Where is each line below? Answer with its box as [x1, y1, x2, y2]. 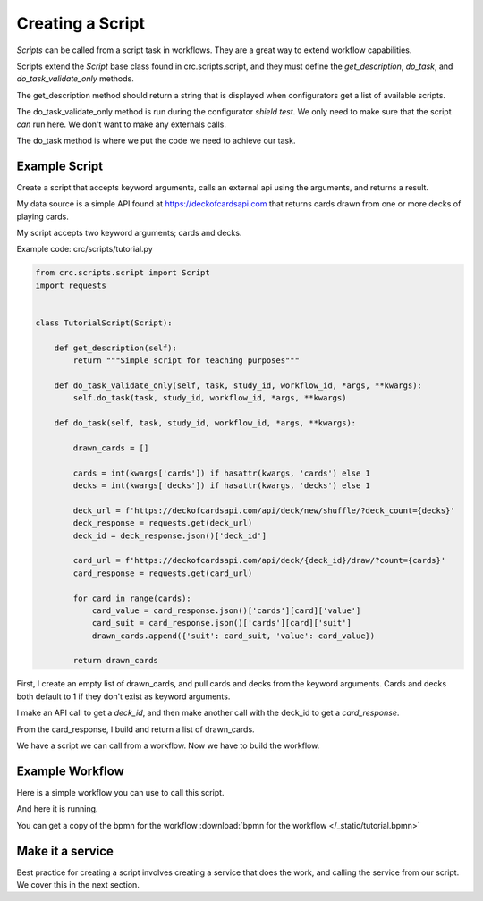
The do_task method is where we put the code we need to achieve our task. [16, 135, 296, 146]
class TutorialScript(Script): [35, 317, 174, 328]
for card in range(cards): [72, 593, 191, 603]
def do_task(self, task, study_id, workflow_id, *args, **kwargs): [54, 418, 357, 428]
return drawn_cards [72, 655, 158, 666]
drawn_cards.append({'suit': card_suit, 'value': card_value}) [91, 630, 376, 641]
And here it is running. [16, 804, 98, 814]
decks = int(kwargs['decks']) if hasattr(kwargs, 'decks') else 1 [72, 480, 371, 491]
